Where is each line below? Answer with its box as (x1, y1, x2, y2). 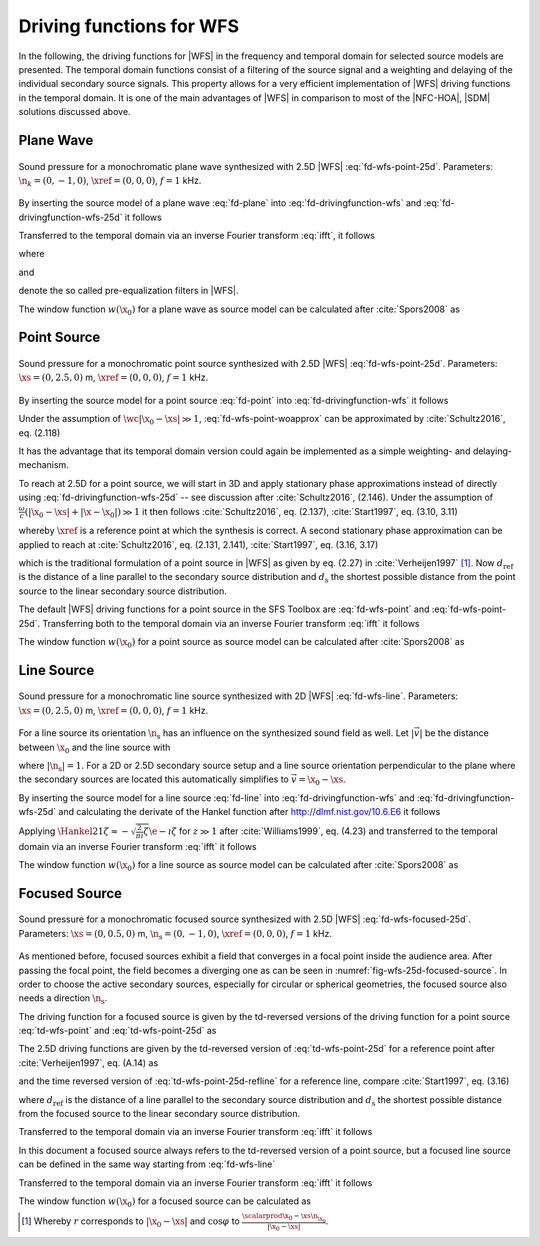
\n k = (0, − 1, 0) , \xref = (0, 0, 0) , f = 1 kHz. (18, 174, 202, 189)
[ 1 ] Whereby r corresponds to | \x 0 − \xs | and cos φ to (21, 1215, 240, 1230)
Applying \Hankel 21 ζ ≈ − (18, 825, 129, 837)
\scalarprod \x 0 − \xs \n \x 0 (241, 1211, 326, 1224)
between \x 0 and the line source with (18, 741, 171, 755)
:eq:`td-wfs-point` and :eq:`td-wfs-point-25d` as (18, 1025, 217, 1037)
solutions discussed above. (18, 106, 131, 118)
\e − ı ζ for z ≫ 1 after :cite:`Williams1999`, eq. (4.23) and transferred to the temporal (148, 825, 499, 837)
